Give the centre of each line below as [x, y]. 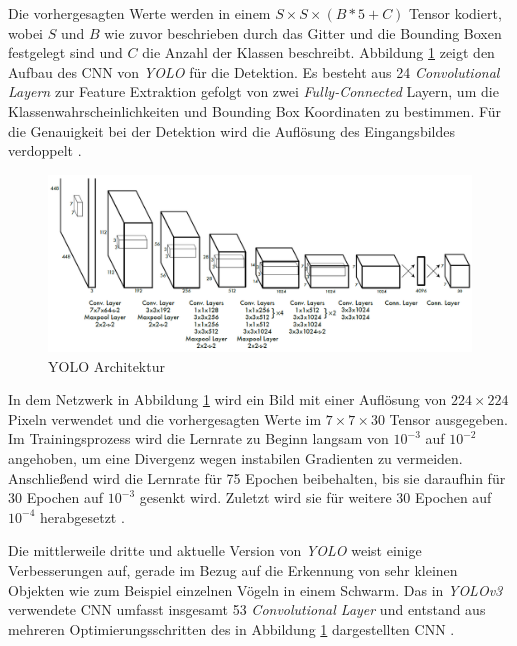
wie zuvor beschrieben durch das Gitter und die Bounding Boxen [303, 32]
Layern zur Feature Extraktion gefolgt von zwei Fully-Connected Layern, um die [253, 91]
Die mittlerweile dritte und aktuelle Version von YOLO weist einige [215, 550]
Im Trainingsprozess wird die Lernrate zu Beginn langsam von [198, 438]
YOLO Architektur [106, 365]
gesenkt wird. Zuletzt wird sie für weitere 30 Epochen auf [315, 497]
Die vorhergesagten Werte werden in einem [139, 13]
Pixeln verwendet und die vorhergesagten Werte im [165, 418]
